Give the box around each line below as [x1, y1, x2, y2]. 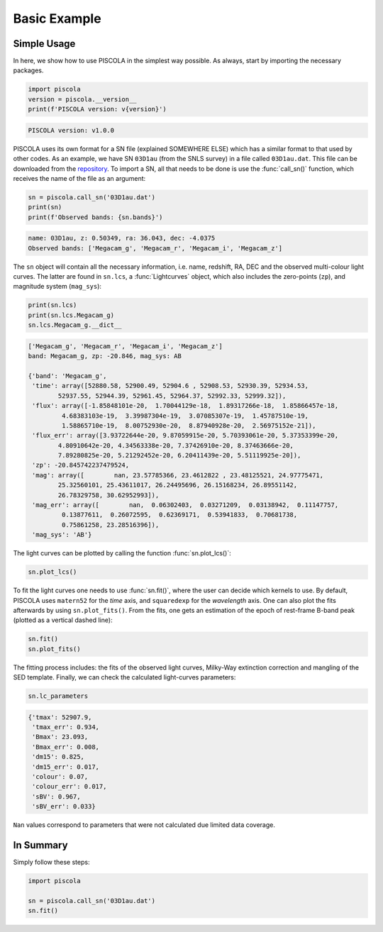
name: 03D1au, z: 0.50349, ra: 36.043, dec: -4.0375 [28, 234, 216, 243]
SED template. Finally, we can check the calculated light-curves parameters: [13, 673, 236, 682]
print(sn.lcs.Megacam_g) [28, 311, 115, 319]
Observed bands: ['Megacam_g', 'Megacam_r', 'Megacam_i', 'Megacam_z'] [28, 244, 283, 252]
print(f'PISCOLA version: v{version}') [28, 105, 167, 113]
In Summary [13, 839, 68, 851]
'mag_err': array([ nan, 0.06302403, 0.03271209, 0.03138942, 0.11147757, [32, 501, 339, 509]
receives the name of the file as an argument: [13, 174, 146, 182]
